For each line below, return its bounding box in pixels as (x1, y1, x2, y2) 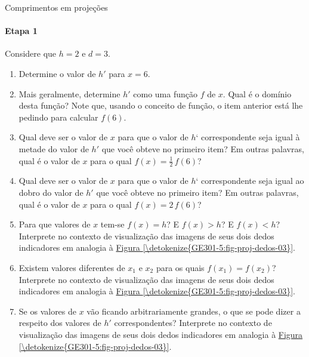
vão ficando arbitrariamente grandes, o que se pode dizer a (86, 304, 301, 317)
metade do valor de (18, 142, 89, 155)
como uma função (133, 87, 197, 100)
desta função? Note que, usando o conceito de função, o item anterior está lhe (18, 99, 303, 112)
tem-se (100, 218, 125, 230)
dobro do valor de (18, 186, 84, 198)
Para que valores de (18, 218, 91, 230)
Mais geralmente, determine (18, 87, 120, 100)
